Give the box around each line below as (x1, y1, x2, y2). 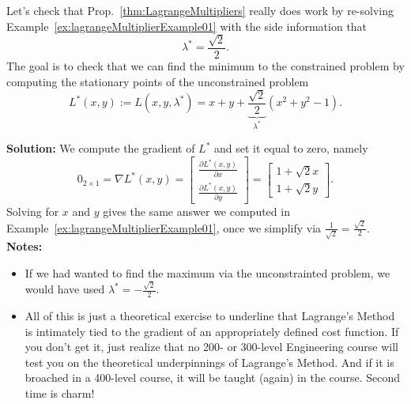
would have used (25, 281, 105, 297)
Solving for (6, 203, 59, 220)
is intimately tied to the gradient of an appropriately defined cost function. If (25, 323, 399, 339)
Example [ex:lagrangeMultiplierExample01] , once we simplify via (6, 219, 322, 236)
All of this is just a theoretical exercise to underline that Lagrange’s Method (25, 307, 395, 323)
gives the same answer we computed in (103, 203, 290, 220)
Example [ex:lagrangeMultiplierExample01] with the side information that (6, 17, 368, 34)
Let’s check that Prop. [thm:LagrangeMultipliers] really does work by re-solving (6, 2, 394, 18)
